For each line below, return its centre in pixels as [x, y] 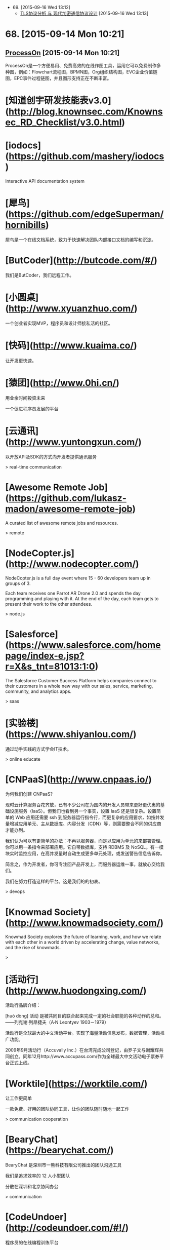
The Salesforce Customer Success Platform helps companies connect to [81, 680]
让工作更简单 [18, 1098]
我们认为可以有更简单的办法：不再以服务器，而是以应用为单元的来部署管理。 [85, 841]
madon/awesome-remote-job [69, 509]
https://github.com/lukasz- [68, 498]
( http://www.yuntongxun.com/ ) [73, 442]
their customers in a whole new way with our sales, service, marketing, [79, 686]
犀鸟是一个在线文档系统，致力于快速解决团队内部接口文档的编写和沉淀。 [80, 240]
